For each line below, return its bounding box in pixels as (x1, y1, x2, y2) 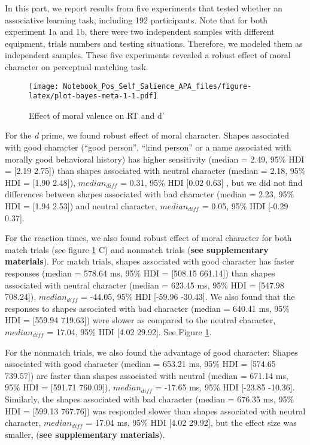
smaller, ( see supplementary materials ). (5, 428, 165, 440)
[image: (29, 82, 59, 91)
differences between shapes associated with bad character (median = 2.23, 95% (5, 188, 294, 200)
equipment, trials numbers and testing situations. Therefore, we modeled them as (5, 37, 303, 49)
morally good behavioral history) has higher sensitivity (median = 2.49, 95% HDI (5, 152, 305, 165)
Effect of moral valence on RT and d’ (29, 109, 165, 121)
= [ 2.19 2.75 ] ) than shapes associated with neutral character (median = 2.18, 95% (5, 164, 306, 177)
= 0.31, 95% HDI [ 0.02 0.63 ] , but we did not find (120, 176, 303, 188)
